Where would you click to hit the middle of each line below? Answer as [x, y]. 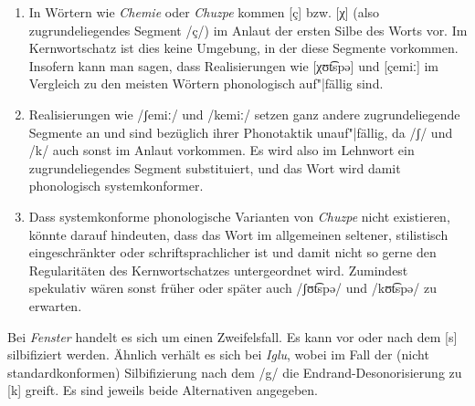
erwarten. [55, 305]
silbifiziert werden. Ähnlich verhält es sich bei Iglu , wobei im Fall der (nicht [218, 354]
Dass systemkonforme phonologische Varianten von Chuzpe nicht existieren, [239, 216]
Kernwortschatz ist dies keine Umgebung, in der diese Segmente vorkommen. [243, 48]
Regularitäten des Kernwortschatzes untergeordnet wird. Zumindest [218, 270]
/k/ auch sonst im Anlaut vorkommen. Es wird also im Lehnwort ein [222, 150]
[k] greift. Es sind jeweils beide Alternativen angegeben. [163, 390]
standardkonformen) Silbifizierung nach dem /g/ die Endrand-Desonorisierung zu [235, 372]
